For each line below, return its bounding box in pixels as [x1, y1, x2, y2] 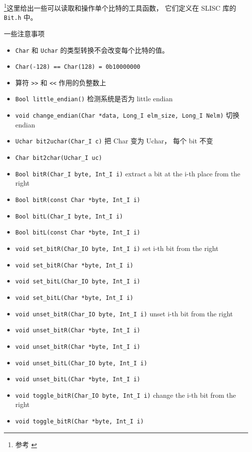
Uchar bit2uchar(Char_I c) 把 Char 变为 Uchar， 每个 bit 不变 [15, 136, 213, 146]
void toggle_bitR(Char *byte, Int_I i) [15, 418, 144, 425]
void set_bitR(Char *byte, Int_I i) [15, 262, 134, 269]
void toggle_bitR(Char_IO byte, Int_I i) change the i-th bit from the [15, 390, 236, 400]
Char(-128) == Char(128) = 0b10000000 [15, 63, 141, 71]
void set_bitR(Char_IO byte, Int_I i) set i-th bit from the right [15, 243, 219, 253]
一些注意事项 [4, 28, 45, 38]
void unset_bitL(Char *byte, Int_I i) [15, 376, 141, 383]
